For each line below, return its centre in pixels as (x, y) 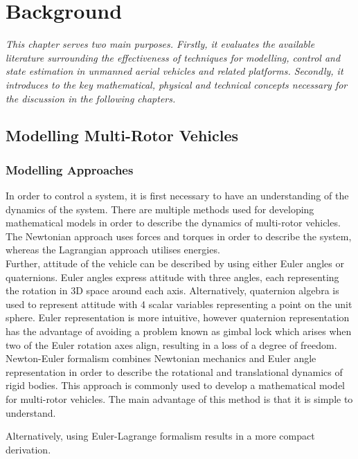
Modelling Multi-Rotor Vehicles (122, 135)
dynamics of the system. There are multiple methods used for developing (160, 209)
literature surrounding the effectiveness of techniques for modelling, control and (173, 57)
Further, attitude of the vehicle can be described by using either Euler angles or (175, 263)
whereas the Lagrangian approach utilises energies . (113, 250)
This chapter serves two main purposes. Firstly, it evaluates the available (160, 44)
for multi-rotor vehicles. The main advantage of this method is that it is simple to (179, 399)
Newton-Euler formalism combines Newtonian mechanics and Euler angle (161, 358)
